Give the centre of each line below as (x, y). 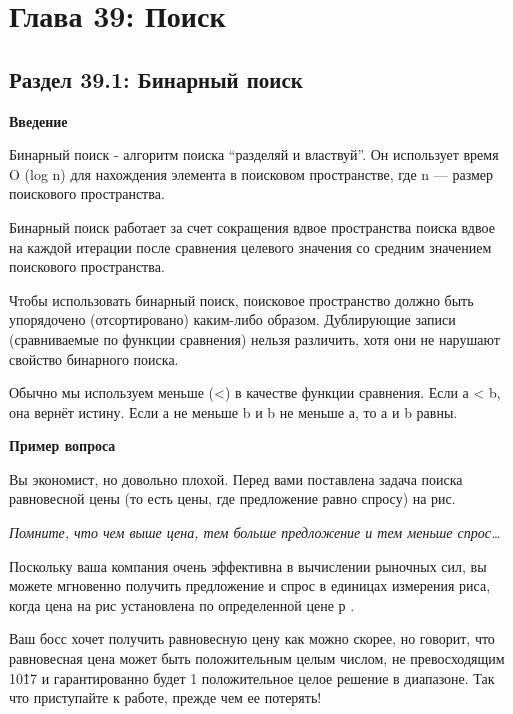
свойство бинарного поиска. (94, 358)
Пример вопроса (62, 445)
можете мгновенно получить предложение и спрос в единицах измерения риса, (250, 585)
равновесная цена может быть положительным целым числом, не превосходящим (257, 658)
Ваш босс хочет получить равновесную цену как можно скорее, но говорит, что (252, 638)
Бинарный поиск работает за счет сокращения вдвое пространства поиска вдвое (252, 226)
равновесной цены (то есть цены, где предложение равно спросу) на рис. (232, 498)
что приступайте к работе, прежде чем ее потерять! (165, 697)
